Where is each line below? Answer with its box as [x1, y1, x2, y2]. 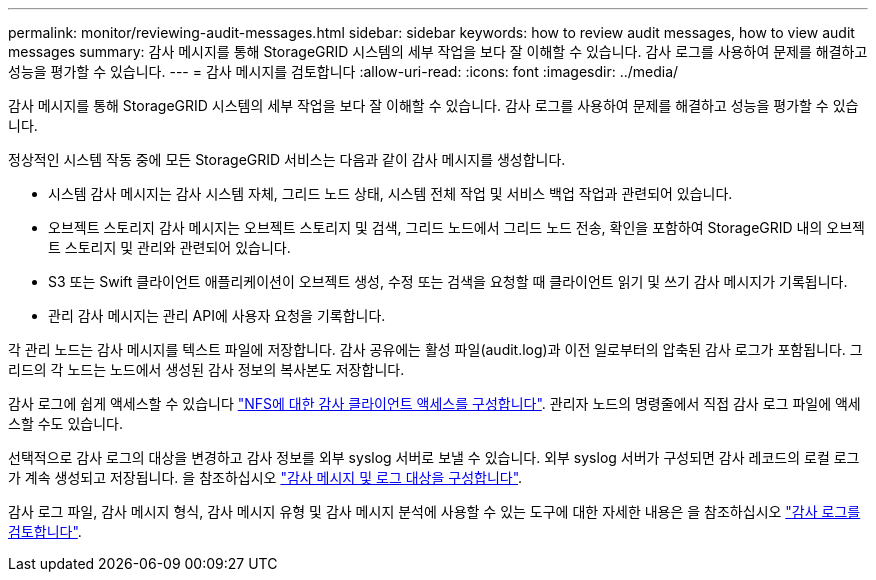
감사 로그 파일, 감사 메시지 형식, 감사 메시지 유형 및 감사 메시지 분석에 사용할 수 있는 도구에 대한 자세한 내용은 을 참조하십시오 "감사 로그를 [8, 503, 861, 520]
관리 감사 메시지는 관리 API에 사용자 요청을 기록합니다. [48, 307, 386, 324]
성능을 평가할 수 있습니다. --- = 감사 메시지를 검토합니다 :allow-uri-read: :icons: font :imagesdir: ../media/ [8, 63, 679, 80]
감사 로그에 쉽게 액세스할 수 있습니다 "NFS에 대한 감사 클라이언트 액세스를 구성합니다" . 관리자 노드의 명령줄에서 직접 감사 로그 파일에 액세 [8, 395, 861, 412]
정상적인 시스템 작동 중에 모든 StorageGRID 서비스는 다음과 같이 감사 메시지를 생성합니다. [8, 151, 566, 168]
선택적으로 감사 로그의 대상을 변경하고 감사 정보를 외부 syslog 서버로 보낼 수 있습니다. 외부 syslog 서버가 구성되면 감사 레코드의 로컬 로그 [8, 449, 860, 466]
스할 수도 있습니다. [8, 415, 123, 432]
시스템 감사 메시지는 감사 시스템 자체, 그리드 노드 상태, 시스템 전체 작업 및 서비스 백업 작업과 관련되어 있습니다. [48, 185, 733, 202]
